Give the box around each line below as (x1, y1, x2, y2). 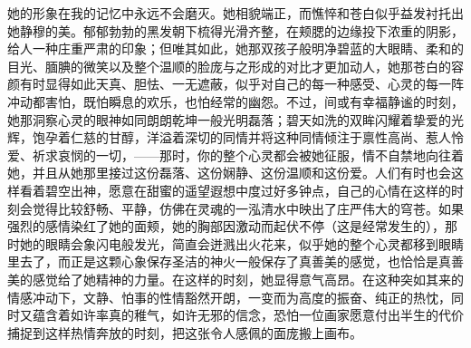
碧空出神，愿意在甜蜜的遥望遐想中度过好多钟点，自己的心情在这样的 (44, 180, 451, 199)
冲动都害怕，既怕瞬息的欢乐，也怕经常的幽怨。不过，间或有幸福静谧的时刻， (7, 92, 464, 111)
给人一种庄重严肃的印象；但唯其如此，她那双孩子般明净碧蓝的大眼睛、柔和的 (7, 39, 464, 58)
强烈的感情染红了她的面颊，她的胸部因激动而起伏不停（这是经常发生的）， (7, 217, 445, 236)
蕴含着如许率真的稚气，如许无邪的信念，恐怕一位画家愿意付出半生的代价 (32, 305, 464, 324)
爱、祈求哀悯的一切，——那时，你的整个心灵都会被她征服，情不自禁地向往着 (7, 145, 464, 164)
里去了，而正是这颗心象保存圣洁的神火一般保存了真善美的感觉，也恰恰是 (7, 252, 438, 271)
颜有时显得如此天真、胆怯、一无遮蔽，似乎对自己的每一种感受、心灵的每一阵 (7, 74, 464, 93)
